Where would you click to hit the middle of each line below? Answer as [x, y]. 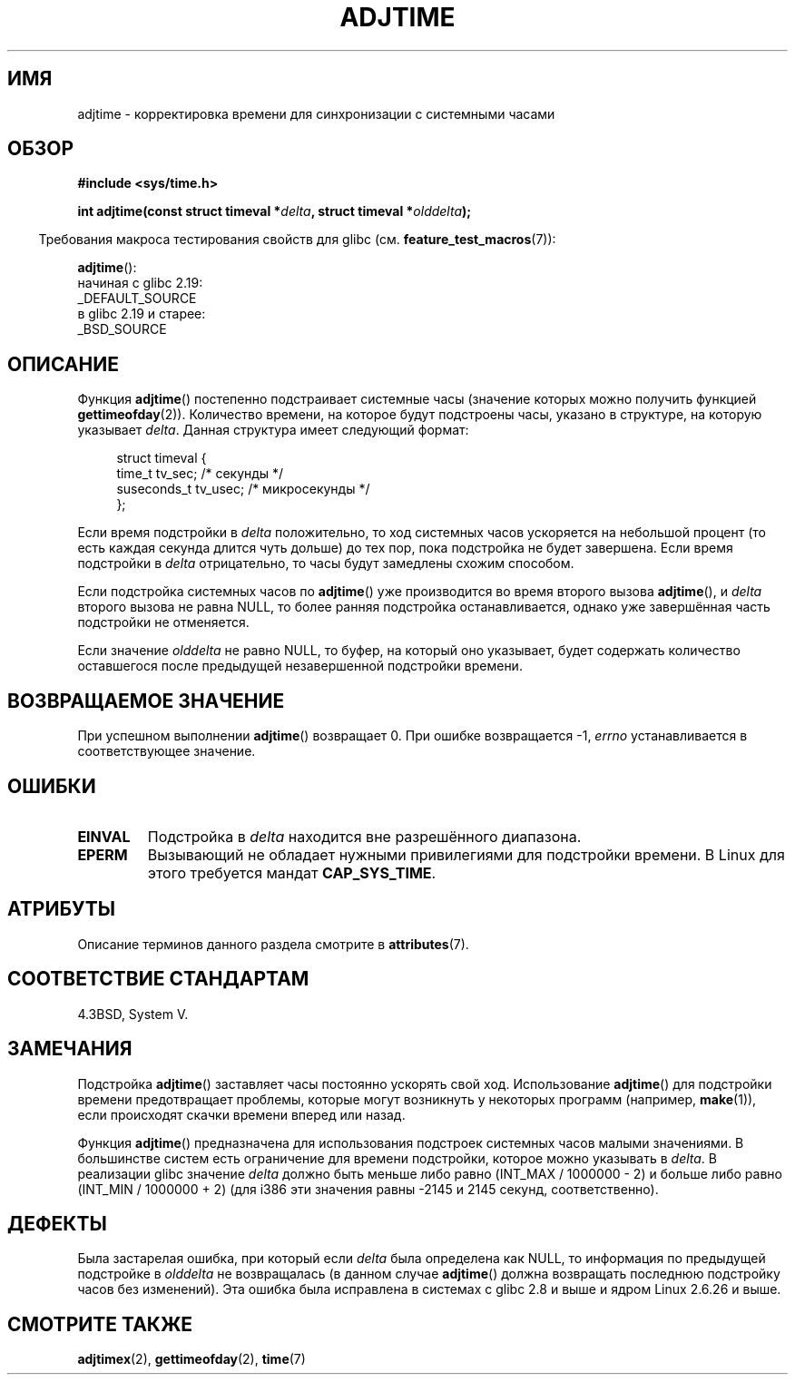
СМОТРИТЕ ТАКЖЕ [100, 1324]
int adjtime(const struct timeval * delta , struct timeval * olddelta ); [275, 211]
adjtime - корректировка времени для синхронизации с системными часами [316, 113]
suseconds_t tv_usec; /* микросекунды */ [243, 489]
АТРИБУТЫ [62, 909]
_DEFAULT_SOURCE [137, 299]
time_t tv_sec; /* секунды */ [200, 474]
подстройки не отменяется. [163, 622]
